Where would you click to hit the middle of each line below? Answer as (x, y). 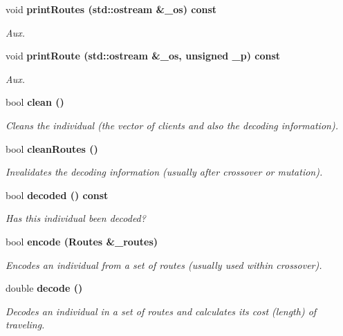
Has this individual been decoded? (76, 218)
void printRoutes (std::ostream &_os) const (111, 9)
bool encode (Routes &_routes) (82, 241)
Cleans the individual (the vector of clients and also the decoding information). (172, 125)
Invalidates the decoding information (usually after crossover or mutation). (164, 172)
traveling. (25, 325)
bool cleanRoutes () (52, 148)
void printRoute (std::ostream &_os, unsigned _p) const (143, 56)
